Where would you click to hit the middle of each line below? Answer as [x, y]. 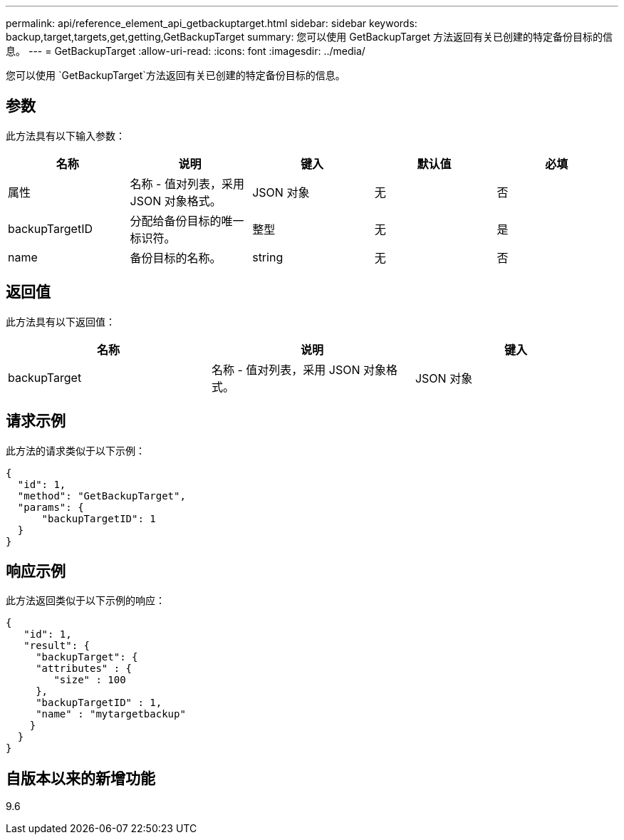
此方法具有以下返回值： [61, 321]
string [268, 257]
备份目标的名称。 [176, 258]
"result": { [57, 646]
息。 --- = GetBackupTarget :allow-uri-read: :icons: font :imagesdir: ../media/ [186, 51]
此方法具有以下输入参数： [66, 135]
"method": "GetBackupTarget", [102, 496]
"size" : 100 [90, 680]
